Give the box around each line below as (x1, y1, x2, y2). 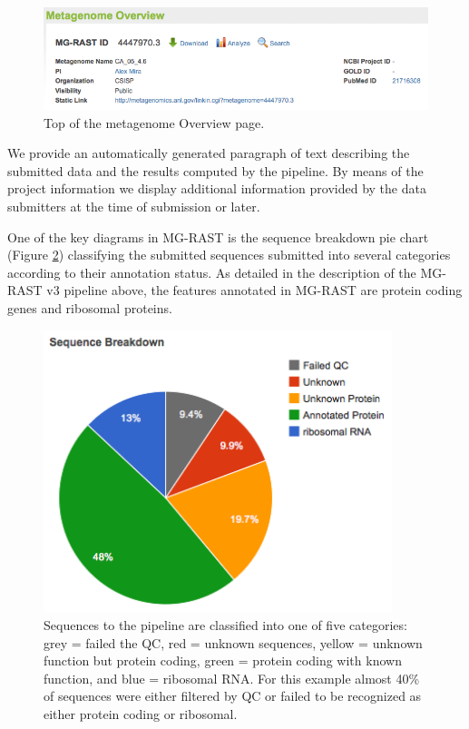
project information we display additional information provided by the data (7, 179, 426, 198)
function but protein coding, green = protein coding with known (44, 651, 402, 670)
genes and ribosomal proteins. (7, 299, 172, 318)
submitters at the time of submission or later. (7, 197, 260, 216)
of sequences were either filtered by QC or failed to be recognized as (44, 686, 422, 705)
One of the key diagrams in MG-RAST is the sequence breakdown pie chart (7, 227, 429, 246)
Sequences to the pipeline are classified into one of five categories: (44, 616, 407, 635)
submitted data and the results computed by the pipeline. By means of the (7, 161, 424, 180)
